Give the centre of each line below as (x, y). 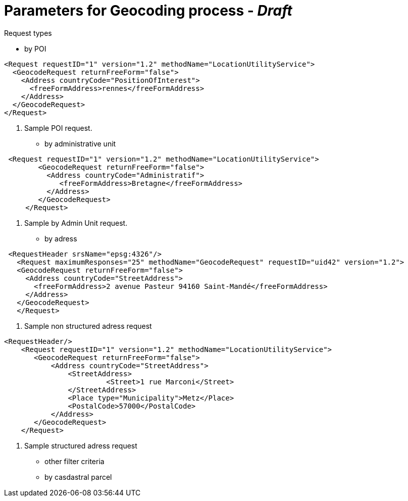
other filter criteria (74, 461)
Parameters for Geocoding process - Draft (148, 11)
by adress (61, 238)
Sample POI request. (58, 128)
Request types (28, 33)
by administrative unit (80, 143)
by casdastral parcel (78, 477)
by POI (35, 48)
